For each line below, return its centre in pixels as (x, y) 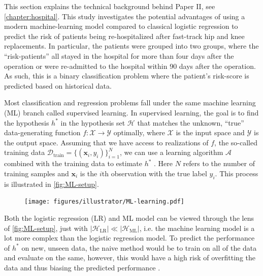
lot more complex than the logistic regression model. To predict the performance (129, 238)
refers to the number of (219, 163)
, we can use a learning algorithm (171, 152)
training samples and (37, 173)
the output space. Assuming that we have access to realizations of (106, 142)
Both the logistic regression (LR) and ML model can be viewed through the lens (129, 218)
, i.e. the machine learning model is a (197, 228)
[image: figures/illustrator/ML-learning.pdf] (104, 202)
